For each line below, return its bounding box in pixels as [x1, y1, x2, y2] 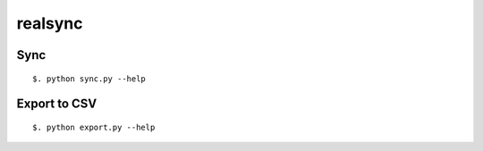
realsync [16, 13, 83, 33]
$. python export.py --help [32, 122, 156, 132]
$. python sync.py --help [32, 73, 147, 84]
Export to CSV [16, 96, 97, 112]
